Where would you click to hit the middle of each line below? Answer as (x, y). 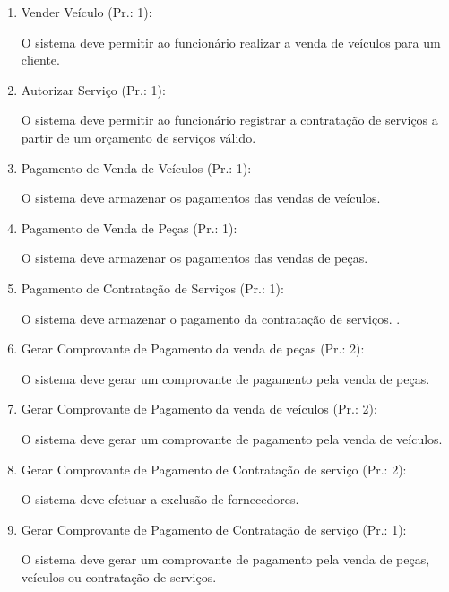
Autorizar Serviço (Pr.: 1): (93, 89)
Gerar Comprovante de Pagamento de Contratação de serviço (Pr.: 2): (214, 469)
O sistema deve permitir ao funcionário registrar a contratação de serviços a (229, 120)
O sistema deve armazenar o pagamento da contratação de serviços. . (211, 318)
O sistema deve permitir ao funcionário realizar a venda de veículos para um (231, 42)
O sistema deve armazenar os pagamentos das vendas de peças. (194, 258)
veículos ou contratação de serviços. (119, 576)
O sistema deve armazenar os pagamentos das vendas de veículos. (201, 198)
